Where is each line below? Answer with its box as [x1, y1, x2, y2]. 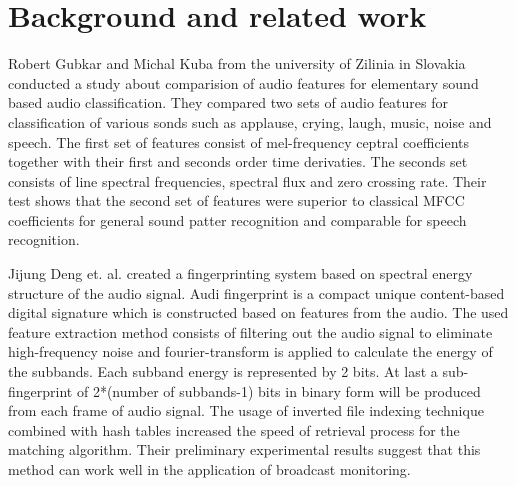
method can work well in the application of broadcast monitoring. [8, 459, 411, 479]
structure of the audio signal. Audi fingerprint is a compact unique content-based [8, 282, 505, 303]
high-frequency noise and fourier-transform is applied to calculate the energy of [8, 341, 493, 362]
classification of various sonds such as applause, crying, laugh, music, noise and [8, 111, 492, 132]
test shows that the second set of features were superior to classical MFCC [8, 190, 465, 211]
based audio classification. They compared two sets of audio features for [8, 92, 449, 113]
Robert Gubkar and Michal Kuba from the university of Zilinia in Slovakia [8, 53, 466, 74]
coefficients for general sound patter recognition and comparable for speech [8, 209, 467, 230]
